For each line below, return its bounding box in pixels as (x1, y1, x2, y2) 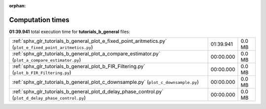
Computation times (9, 15, 69, 24)
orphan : (9, 3, 26, 8)
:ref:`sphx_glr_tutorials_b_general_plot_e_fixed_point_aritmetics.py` (12, 37, 167, 44)
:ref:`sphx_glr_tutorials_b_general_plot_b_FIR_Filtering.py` (12, 63, 145, 70)
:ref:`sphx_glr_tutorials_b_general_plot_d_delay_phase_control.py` (12, 88, 164, 95)
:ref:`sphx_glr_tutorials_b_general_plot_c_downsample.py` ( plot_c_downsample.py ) (12, 79, 199, 86)
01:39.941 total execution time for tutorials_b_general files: (9, 29, 131, 35)
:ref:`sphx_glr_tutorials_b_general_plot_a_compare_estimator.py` (12, 50, 161, 57)
